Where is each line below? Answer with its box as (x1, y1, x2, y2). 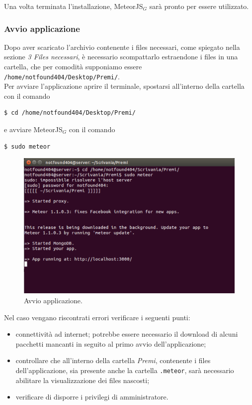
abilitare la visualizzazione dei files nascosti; (15, 375, 150, 385)
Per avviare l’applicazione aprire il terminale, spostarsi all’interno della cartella (4, 81, 245, 91)
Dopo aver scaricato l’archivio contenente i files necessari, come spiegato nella (4, 41, 240, 52)
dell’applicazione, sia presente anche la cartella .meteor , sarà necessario (15, 365, 234, 375)
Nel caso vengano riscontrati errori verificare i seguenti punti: (4, 312, 190, 322)
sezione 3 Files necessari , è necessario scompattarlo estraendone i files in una (4, 51, 238, 62)
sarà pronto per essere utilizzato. (149, 1, 249, 11)
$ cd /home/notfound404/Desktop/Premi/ (4, 109, 136, 117)
